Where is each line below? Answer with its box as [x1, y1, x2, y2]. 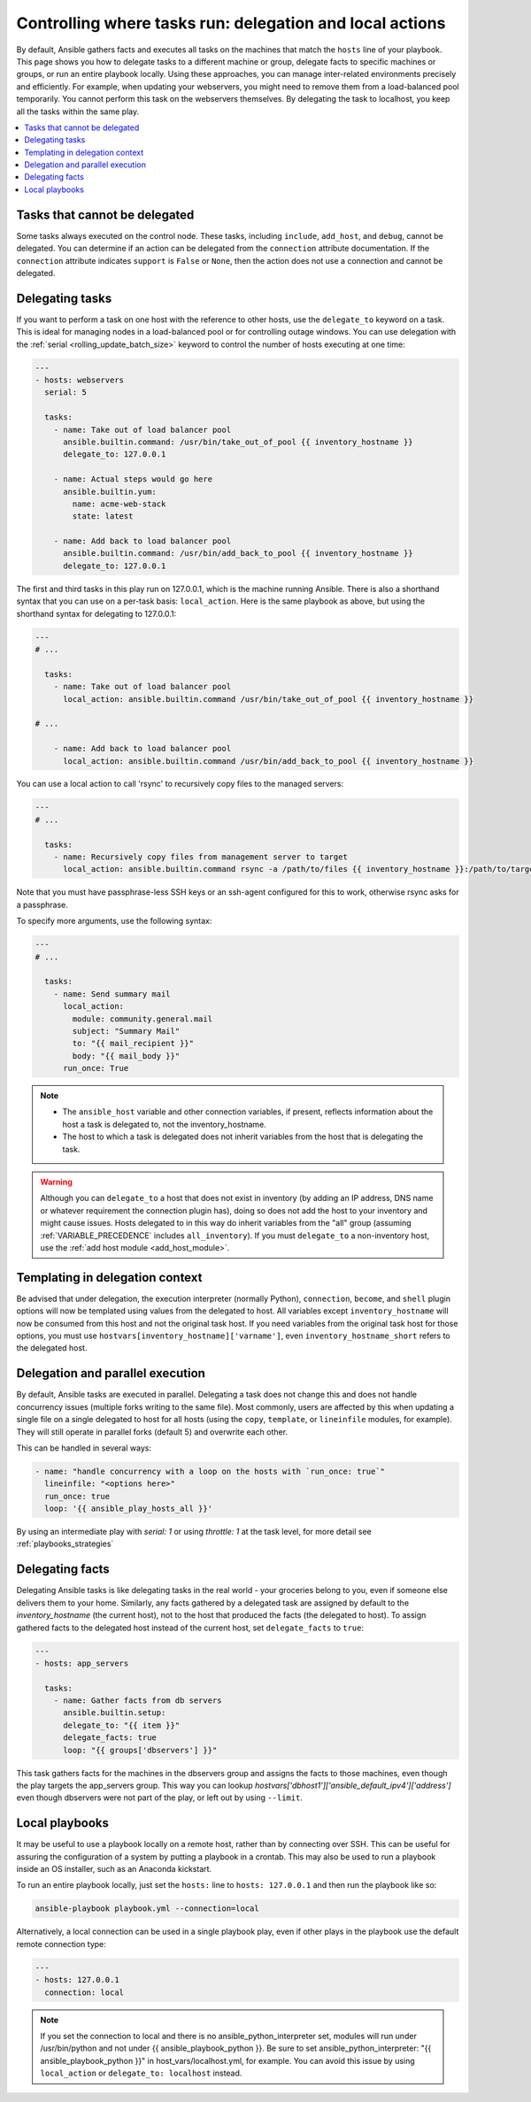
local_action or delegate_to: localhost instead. [40, 2067, 242, 2079]
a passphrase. [16, 899, 68, 910]
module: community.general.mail [72, 1013, 212, 1024]
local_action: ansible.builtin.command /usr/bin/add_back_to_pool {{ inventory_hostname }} [63, 756, 473, 766]
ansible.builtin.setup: [63, 1708, 166, 1718]
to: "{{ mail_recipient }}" [72, 1038, 195, 1049]
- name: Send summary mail [53, 989, 172, 999]
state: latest [72, 512, 134, 521]
